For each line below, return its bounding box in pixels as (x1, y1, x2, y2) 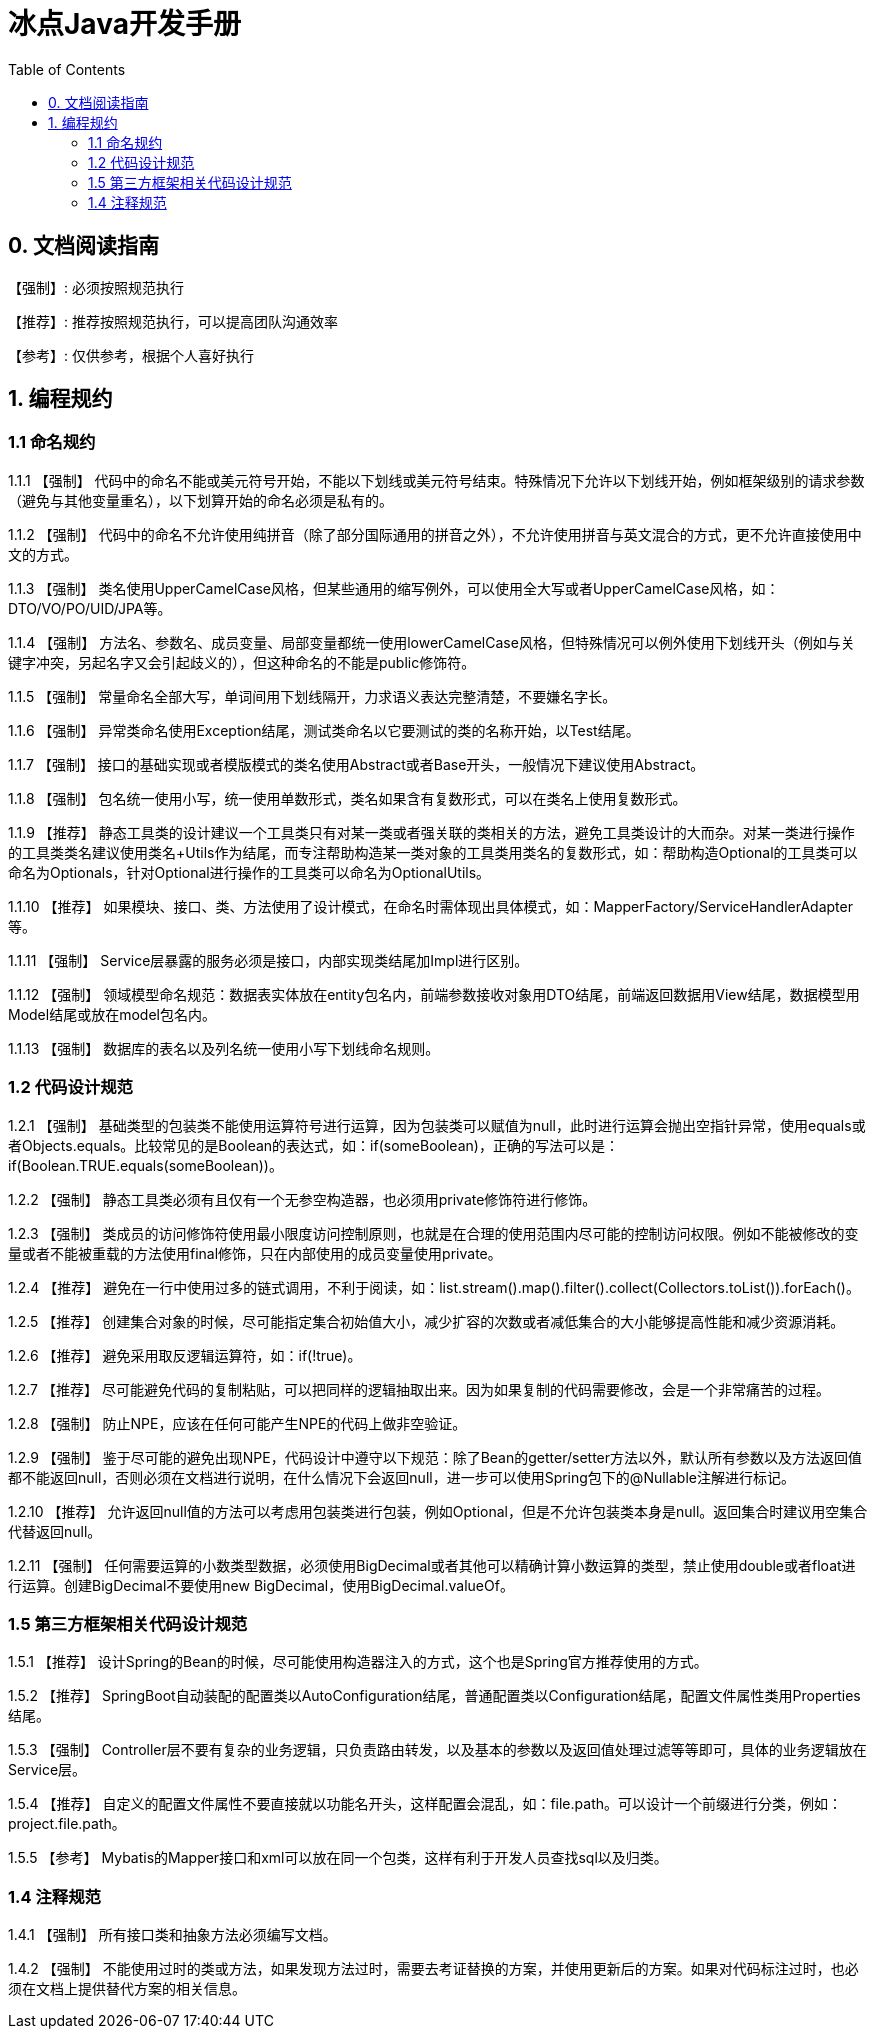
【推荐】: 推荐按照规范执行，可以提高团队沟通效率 (8, 312, 338, 330)
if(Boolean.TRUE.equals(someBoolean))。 (8, 1156, 283, 1174)
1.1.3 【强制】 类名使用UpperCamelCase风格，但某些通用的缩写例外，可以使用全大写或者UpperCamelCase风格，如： (8, 579, 780, 597)
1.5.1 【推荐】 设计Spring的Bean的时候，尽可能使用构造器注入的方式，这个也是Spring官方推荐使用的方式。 (8, 1653, 708, 1671)
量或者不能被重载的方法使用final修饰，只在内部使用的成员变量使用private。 (8, 1244, 502, 1262)
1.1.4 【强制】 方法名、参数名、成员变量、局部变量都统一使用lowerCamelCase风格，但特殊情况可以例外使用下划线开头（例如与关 (8, 633, 855, 651)
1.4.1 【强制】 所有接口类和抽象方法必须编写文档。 (8, 1926, 337, 1944)
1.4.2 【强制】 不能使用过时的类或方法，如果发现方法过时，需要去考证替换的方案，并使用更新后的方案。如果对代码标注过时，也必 (8, 1960, 859, 1978)
